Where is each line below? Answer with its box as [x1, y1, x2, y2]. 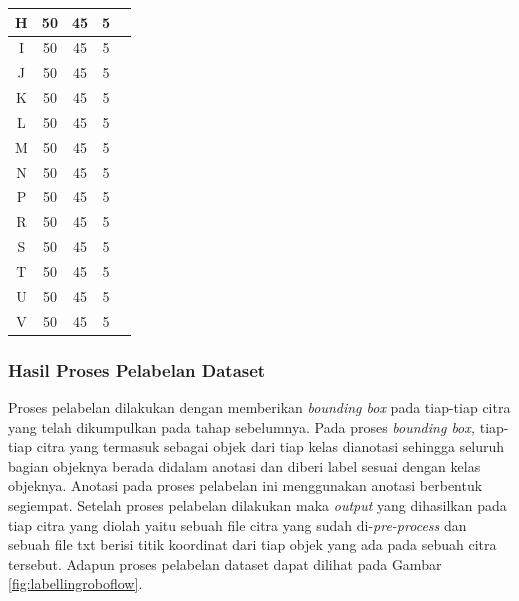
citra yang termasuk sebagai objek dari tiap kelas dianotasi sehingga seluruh [36, 436, 505, 457]
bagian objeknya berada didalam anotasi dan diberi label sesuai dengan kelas [8, 455, 481, 476]
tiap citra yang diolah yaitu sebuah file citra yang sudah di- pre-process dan [8, 514, 467, 535]
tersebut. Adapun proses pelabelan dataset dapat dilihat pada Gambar [8, 553, 442, 574]
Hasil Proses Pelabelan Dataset [8, 357, 266, 382]
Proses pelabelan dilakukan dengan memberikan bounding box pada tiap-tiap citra [8, 396, 511, 417]
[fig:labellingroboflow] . [8, 573, 143, 594]
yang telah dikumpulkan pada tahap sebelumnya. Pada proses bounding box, [8, 416, 476, 437]
